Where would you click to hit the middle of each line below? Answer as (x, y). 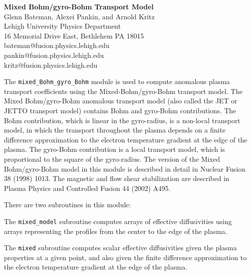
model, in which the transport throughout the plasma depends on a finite (115, 130)
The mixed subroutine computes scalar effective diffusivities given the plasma (121, 248)
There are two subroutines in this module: (68, 205)
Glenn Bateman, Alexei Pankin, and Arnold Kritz (79, 16)
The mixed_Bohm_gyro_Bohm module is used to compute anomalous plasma (117, 81)
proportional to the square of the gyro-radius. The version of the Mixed (112, 159)
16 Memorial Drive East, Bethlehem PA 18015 (74, 35)
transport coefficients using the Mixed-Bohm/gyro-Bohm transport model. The (123, 91)
